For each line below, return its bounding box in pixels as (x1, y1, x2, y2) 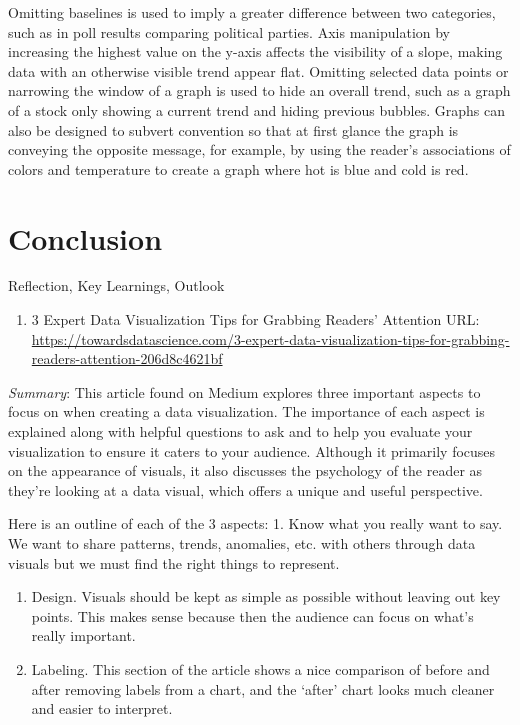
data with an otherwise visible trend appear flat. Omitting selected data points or (8, 60, 509, 81)
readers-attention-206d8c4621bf (31, 348, 223, 369)
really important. (31, 625, 136, 646)
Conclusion (8, 217, 163, 258)
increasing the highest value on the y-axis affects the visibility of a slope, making (8, 41, 503, 62)
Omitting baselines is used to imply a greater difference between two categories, (8, 2, 496, 22)
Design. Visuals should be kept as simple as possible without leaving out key (31, 586, 501, 607)
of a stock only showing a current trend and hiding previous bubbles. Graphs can (8, 99, 505, 120)
